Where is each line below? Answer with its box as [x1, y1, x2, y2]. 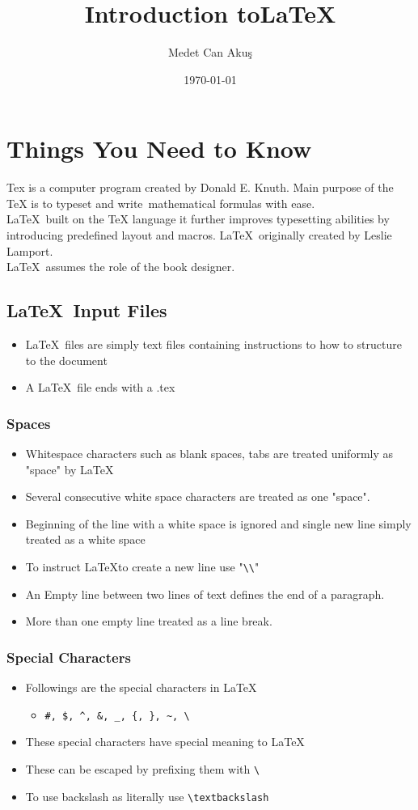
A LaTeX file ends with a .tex [25, 379, 175, 396]
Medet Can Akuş [168, 44, 252, 61]
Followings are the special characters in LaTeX [25, 679, 257, 696]
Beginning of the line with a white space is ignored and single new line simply [25, 515, 412, 532]
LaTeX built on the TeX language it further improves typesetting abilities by [6, 210, 390, 227]
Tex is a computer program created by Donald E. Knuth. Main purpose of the [6, 179, 394, 196]
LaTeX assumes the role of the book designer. [6, 258, 235, 275]
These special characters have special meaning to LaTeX [25, 733, 305, 750]
